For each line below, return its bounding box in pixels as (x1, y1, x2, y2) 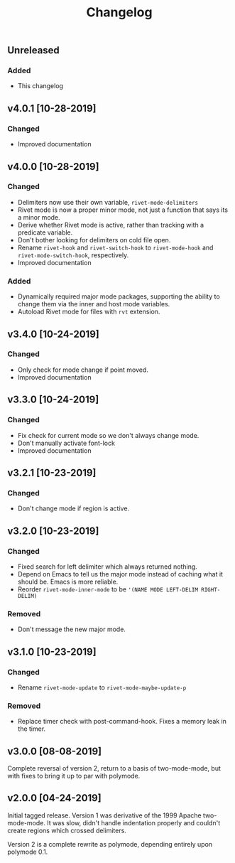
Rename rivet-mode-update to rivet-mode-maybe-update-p (17, 683, 187, 692)
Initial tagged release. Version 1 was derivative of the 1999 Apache (7, 811, 202, 820)
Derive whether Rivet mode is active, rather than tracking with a (17, 220, 204, 229)
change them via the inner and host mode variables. (17, 300, 170, 309)
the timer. (17, 724, 46, 733)
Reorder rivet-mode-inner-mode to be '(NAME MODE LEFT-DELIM (17, 584, 199, 594)
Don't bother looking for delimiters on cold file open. (17, 235, 171, 244)
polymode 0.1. (7, 847, 48, 856)
